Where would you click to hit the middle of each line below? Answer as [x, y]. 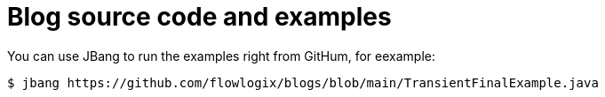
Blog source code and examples [199, 17]
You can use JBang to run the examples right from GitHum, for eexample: [222, 56]
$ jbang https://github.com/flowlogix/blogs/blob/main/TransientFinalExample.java [303, 82]
